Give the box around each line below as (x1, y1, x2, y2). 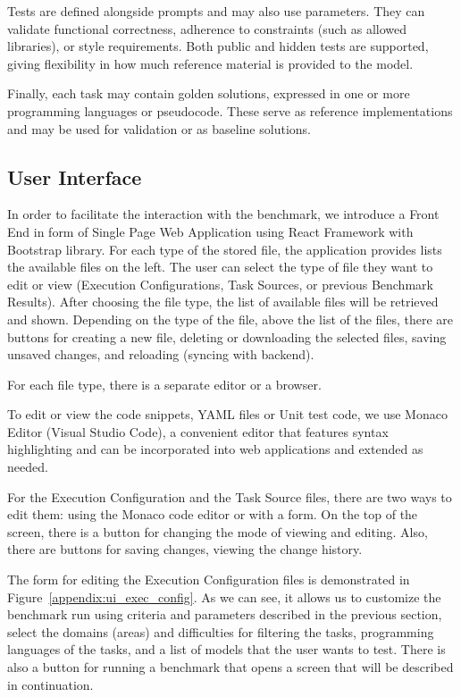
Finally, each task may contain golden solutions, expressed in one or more (7, 84, 410, 103)
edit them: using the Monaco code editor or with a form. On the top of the (7, 505, 418, 524)
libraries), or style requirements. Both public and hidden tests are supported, (7, 37, 429, 55)
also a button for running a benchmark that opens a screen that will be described (7, 658, 454, 676)
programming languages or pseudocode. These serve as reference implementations (7, 101, 453, 120)
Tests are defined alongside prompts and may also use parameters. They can (7, 2, 425, 20)
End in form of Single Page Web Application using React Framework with (7, 222, 414, 240)
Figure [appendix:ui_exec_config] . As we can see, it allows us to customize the (7, 587, 441, 606)
